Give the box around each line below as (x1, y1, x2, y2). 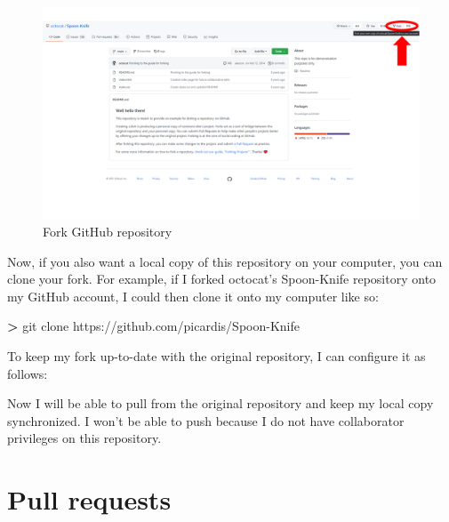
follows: (7, 364, 48, 382)
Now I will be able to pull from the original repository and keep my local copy (7, 394, 434, 413)
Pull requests (7, 481, 172, 518)
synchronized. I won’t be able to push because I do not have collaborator (7, 411, 405, 430)
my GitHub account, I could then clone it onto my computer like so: (7, 286, 379, 305)
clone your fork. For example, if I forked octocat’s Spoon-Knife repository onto (7, 269, 437, 288)
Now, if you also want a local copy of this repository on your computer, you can (7, 252, 443, 270)
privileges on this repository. (7, 429, 162, 447)
